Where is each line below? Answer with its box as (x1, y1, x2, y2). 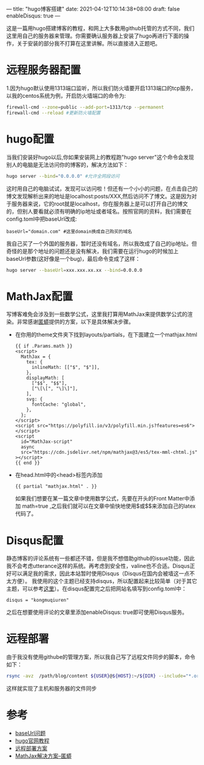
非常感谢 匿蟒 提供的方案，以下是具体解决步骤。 (16, 318, 134, 326)
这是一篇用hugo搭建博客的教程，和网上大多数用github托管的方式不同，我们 (6, 25, 195, 32)
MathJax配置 (6, 289, 73, 303)
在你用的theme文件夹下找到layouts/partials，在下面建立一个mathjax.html (15, 331, 197, 339)
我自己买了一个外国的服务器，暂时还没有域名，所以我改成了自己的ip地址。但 (6, 240, 197, 247)
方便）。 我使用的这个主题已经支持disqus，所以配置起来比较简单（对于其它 (11, 578, 197, 585)
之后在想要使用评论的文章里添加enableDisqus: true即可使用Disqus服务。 (6, 608, 188, 616)
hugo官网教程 (15, 737, 50, 744)
